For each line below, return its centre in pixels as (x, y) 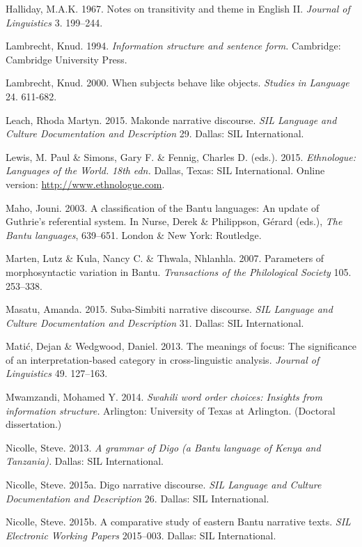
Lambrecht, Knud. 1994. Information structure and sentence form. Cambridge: (173, 46)
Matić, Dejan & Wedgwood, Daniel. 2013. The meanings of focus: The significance (181, 346)
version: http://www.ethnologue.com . (85, 184)
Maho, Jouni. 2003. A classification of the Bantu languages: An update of (163, 207)
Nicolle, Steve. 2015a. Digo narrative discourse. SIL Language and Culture (164, 485)
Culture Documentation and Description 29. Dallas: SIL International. (155, 133)
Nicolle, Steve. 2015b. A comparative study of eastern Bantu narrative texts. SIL (178, 522)
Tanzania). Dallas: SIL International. (85, 461)
